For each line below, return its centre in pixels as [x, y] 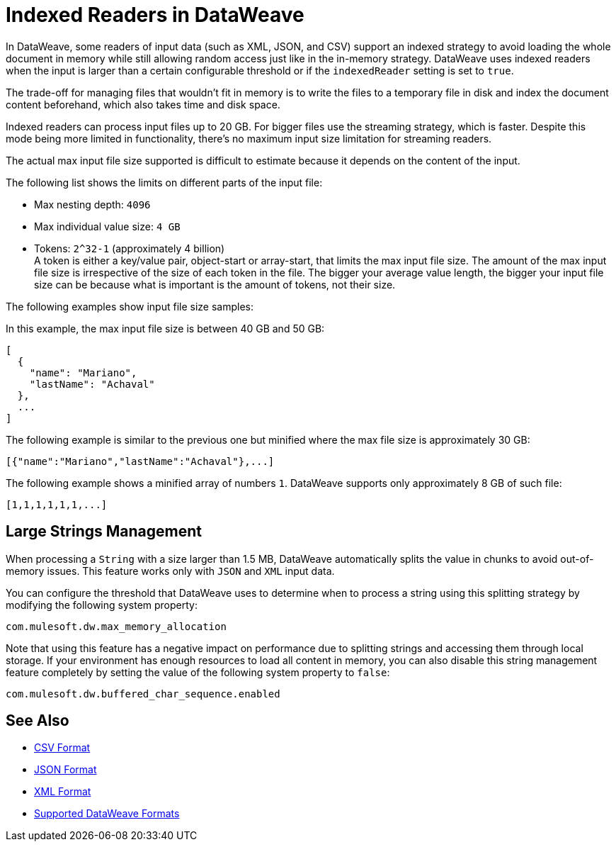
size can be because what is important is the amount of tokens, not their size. [215, 284]
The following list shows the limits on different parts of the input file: [164, 182]
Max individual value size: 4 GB [107, 226]
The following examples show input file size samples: [130, 306]
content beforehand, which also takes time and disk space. [143, 104]
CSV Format [62, 748]
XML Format [63, 792]
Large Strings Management [104, 532]
